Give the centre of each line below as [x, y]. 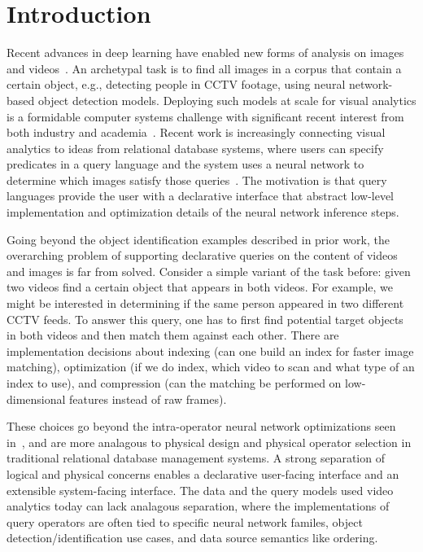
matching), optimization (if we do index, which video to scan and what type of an [211, 367]
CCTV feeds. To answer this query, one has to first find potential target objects [205, 319]
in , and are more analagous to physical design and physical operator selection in [209, 442]
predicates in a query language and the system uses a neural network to [185, 164]
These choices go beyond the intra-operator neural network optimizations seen [201, 426]
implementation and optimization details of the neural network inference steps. [203, 212]
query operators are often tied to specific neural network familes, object [185, 521]
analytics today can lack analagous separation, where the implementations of [198, 506]
